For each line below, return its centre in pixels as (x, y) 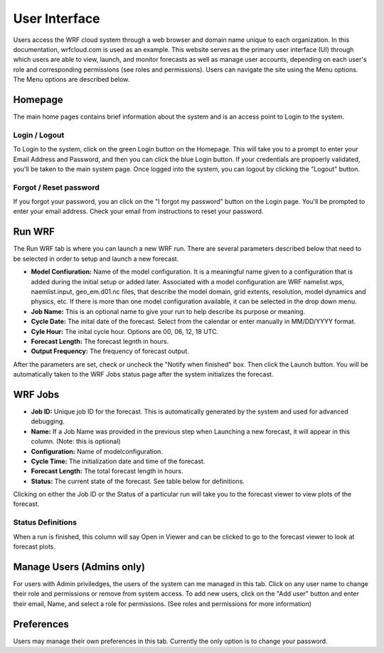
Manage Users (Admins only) (79, 567)
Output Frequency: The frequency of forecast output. (110, 351)
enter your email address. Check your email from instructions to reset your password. (138, 211)
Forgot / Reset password (56, 187)
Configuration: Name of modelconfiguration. (97, 451)
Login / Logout (39, 135)
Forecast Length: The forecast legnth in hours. (100, 341)
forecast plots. (34, 546)
